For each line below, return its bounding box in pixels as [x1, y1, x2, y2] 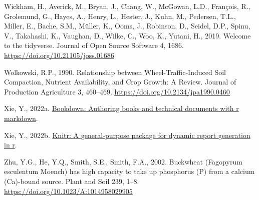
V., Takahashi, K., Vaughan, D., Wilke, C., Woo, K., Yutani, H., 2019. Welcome [4, 30, 251, 40]
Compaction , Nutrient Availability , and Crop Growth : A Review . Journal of [4, 76, 236, 87]
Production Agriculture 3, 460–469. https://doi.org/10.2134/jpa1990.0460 [4, 86, 230, 96]
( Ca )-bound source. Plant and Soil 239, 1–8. [4, 175, 139, 186]
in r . [4, 139, 17, 150]
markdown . [4, 112, 38, 123]
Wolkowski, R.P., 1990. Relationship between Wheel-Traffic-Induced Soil [4, 66, 226, 77]
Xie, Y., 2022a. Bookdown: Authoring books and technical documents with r [4, 103, 239, 113]
